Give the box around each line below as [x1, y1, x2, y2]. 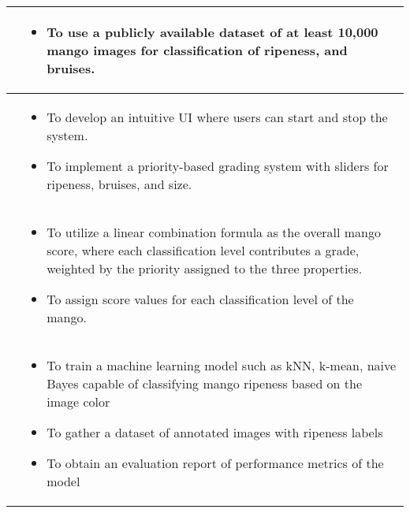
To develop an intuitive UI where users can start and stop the [47, 108, 388, 126]
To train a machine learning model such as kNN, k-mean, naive [47, 356, 397, 374]
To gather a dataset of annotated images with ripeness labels [47, 423, 383, 441]
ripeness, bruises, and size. [47, 175, 192, 193]
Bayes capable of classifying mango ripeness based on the [47, 374, 363, 392]
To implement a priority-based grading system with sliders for [47, 157, 389, 175]
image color [47, 392, 110, 411]
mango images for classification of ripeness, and [47, 41, 348, 59]
